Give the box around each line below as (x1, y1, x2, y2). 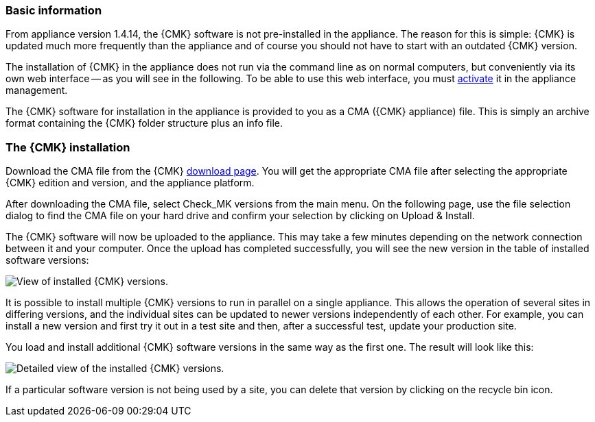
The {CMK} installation (5, 140, 130, 154)
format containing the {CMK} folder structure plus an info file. (5, 117, 283, 129)
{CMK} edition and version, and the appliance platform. (5, 177, 255, 189)
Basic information (5, 3, 102, 17)
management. (5, 84, 68, 97)
